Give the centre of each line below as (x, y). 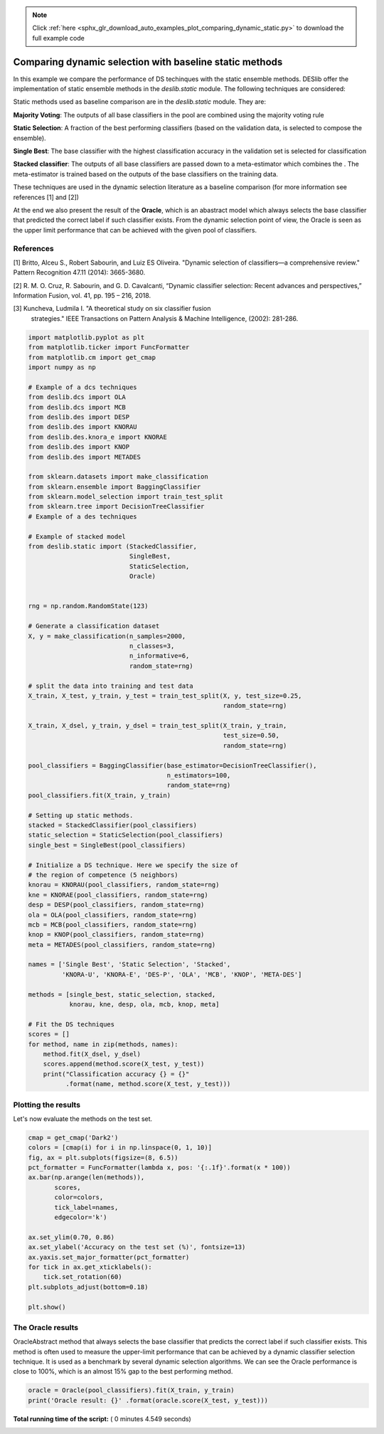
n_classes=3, (152, 646)
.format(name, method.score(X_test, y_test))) (148, 1084)
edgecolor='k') (81, 1217)
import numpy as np (62, 367)
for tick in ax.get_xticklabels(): (90, 1267)
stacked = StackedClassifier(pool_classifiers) (112, 825)
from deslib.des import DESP (79, 417)
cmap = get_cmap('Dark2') (73, 1137)
